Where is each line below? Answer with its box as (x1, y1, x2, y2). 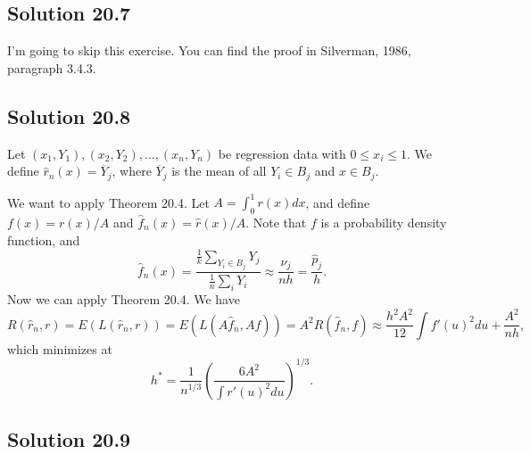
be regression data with (218, 144, 346, 162)
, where (112, 161, 152, 180)
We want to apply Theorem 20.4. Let (7, 193, 210, 211)
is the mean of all (171, 161, 267, 180)
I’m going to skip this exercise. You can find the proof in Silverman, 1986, (7, 41, 411, 60)
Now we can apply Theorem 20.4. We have (7, 290, 240, 309)
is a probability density (320, 212, 447, 231)
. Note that (245, 212, 307, 231)
